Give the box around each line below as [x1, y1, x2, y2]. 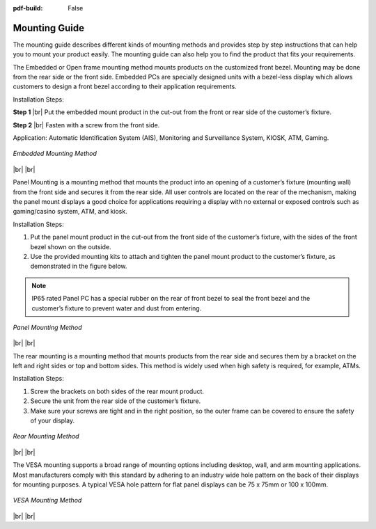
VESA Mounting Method [13, 496, 82, 505]
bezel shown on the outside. [30, 242, 111, 251]
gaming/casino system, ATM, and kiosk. [13, 207, 128, 216]
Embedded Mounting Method [13, 150, 97, 158]
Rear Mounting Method [13, 432, 79, 441]
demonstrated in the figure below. [30, 262, 127, 271]
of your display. [30, 416, 75, 425]
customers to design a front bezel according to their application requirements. [13, 82, 237, 90]
